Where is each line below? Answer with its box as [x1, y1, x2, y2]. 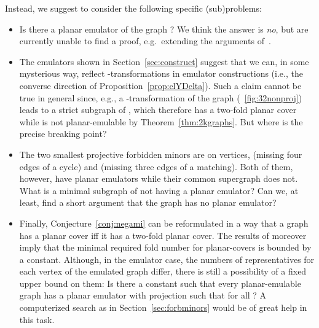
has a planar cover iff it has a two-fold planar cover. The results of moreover [19, 228, 307, 241]
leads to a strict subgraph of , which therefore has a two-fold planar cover [19, 103, 297, 116]
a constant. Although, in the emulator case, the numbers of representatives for [19, 252, 315, 265]
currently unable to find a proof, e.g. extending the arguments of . [19, 34, 271, 47]
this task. [19, 313, 55, 326]
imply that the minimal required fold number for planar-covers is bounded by [19, 241, 312, 254]
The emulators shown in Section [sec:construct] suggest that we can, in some [19, 55, 309, 68]
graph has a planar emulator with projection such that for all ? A [19, 289, 267, 302]
